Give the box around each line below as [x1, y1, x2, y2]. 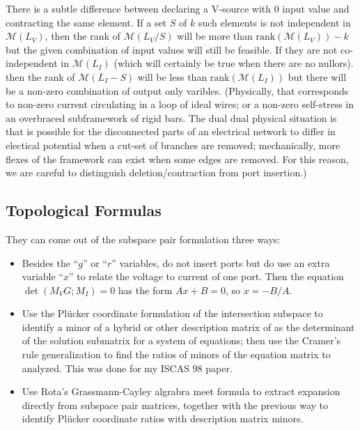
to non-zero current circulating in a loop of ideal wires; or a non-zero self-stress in [6, 97, 354, 112]
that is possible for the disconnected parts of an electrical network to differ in [6, 124, 336, 139]
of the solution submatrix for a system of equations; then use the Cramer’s [22, 333, 341, 348]
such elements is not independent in [198, 15, 351, 29]
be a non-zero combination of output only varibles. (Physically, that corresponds [6, 83, 349, 98]
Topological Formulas [6, 199, 162, 221]
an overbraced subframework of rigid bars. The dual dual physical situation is [6, 110, 337, 125]
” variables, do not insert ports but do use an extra [111, 255, 330, 270]
